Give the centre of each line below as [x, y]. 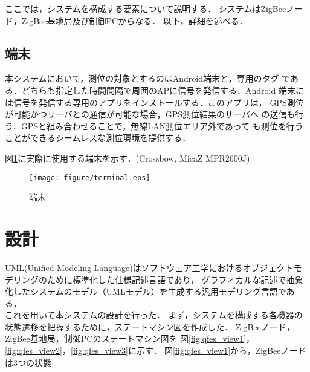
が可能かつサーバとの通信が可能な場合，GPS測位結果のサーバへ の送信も [150, 114]
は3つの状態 [28, 362]
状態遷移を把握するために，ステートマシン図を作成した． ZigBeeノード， [150, 326]
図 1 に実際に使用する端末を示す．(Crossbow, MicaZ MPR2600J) [128, 158]
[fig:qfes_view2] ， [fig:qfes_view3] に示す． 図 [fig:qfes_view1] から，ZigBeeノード [156, 351]
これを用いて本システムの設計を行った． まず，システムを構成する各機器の [154, 315]
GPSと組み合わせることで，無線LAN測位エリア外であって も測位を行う [162, 126]
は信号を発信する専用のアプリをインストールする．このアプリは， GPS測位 [154, 102]
